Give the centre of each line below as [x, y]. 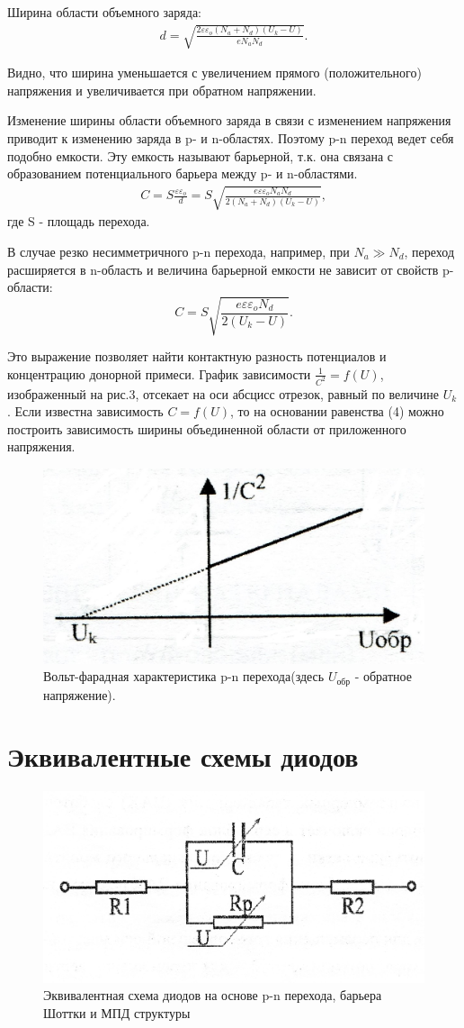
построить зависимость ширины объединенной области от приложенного [207, 428]
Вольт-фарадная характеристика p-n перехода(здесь [184, 676]
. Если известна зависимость [85, 411]
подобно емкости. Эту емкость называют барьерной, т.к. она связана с [201, 155]
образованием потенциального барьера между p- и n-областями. [183, 173]
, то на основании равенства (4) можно [337, 411]
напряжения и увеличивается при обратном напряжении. [162, 90]
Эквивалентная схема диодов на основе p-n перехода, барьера [213, 995]
